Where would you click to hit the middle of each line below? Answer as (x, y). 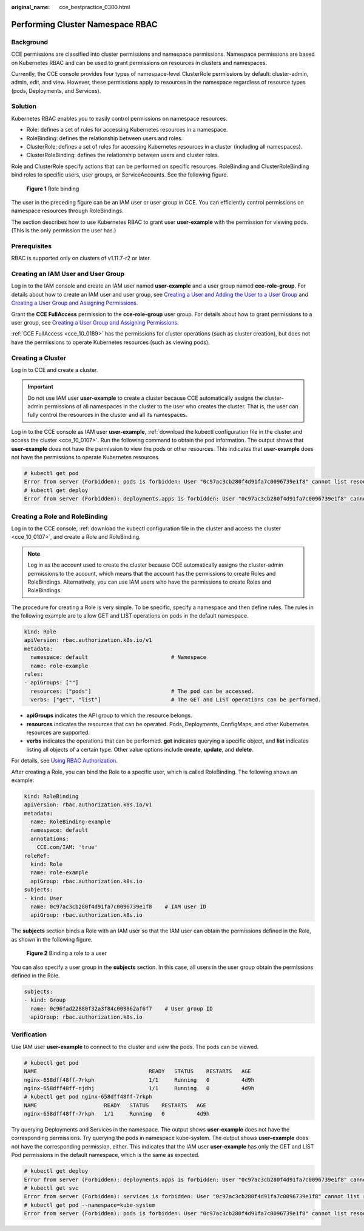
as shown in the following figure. (52, 939)
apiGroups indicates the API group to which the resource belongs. (109, 715)
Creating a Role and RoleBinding (59, 516)
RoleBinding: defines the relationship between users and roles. (105, 138)
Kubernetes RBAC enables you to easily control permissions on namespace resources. (119, 118)
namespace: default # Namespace (119, 657)
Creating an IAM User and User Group (68, 274)
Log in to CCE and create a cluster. (55, 369)
